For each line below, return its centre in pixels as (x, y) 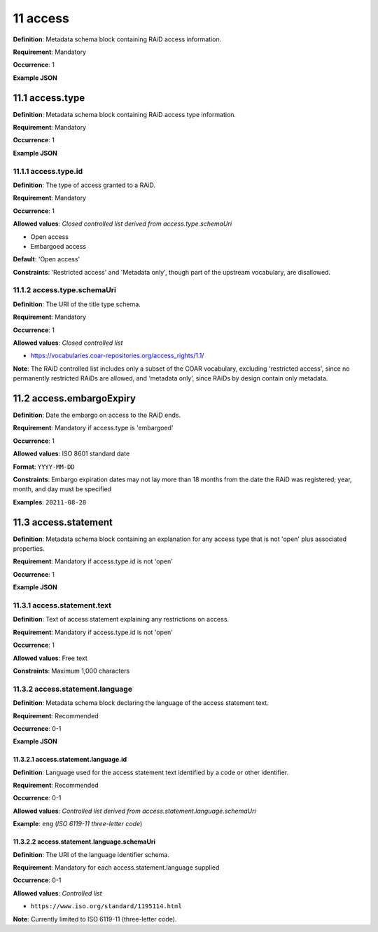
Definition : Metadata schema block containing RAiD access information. (117, 39)
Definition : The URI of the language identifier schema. (91, 854)
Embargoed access (58, 246)
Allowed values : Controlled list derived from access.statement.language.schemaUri (135, 811)
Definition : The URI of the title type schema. (77, 304)
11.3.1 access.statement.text (62, 605)
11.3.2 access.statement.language (73, 689)
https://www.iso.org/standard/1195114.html (106, 906)
